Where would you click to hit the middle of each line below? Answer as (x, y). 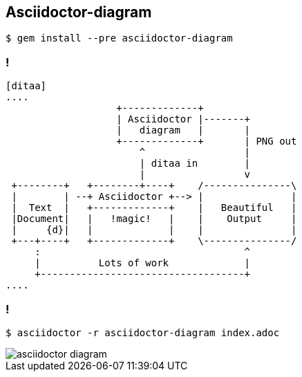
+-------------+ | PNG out (207, 141)
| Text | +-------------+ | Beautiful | (154, 208)
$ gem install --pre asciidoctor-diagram (119, 38)
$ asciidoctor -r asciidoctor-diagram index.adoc (143, 332)
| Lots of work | (143, 263)
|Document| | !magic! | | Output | (154, 219)
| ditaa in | (195, 164)
